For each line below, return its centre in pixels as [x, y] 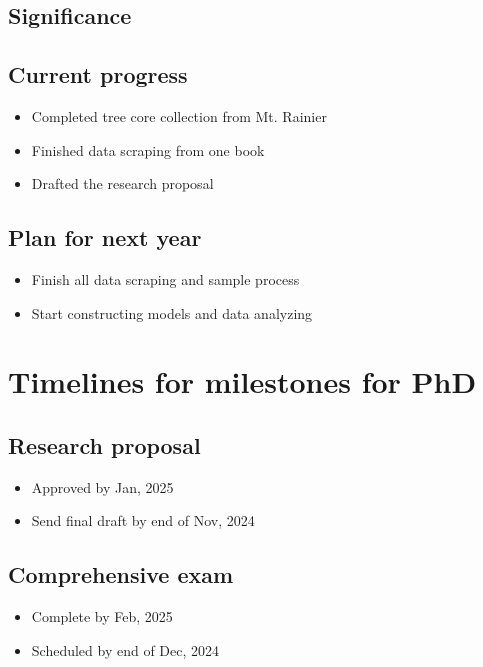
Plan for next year [105, 237]
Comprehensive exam [121, 574]
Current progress [98, 74]
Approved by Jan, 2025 [102, 486]
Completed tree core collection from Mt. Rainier [179, 115]
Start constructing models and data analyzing [172, 312]
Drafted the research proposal [122, 183]
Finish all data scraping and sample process [165, 278]
